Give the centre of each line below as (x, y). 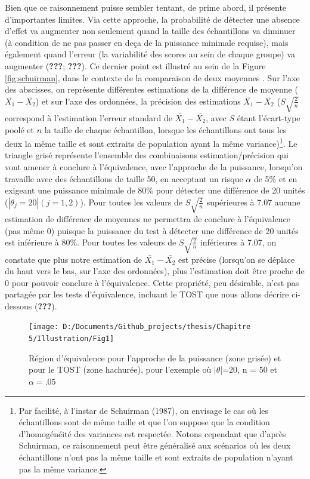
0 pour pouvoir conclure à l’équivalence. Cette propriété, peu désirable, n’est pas (152, 282)
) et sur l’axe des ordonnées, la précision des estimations (138, 101)
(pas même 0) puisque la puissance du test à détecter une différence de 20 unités (152, 230)
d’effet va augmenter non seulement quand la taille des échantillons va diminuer (150, 31)
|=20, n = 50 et (249, 369)
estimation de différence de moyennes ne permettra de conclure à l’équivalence (148, 219)
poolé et (19, 129)
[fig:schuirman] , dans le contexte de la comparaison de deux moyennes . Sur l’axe (152, 77)
